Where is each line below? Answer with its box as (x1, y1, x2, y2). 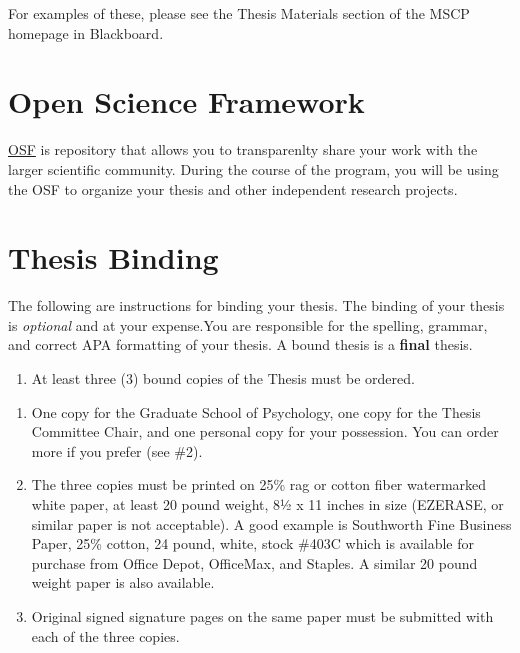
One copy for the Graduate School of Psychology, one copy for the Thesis (31, 401, 481, 422)
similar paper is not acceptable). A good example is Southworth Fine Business (31, 513, 512, 534)
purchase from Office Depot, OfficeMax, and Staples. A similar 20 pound (31, 552, 478, 573)
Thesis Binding (8, 237, 219, 278)
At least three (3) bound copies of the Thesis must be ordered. (31, 368, 415, 388)
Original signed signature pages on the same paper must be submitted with (31, 605, 494, 626)
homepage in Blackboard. (8, 22, 164, 43)
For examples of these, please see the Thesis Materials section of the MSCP (8, 3, 470, 23)
